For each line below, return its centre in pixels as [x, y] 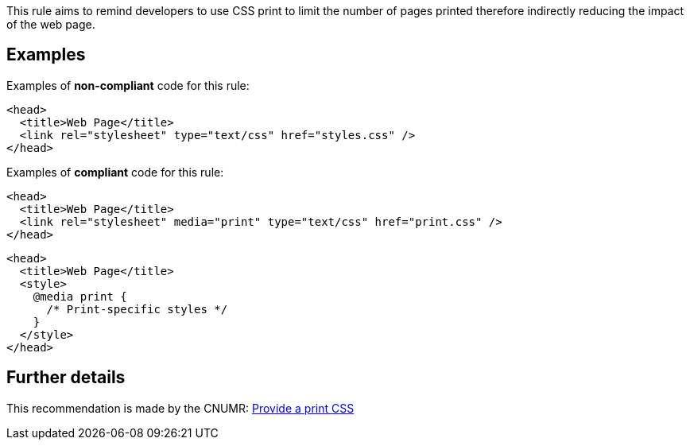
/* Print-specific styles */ [137, 309]
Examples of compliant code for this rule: [115, 172]
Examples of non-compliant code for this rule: [128, 85]
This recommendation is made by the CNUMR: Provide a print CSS [180, 408]
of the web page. [51, 24]
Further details [66, 378]
